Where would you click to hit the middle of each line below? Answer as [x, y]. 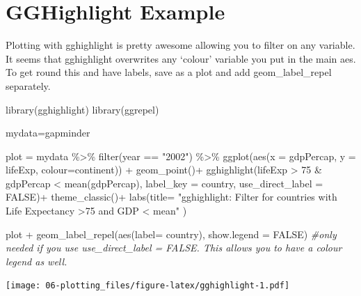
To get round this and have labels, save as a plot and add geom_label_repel [169, 72]
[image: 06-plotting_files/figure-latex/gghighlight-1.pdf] [148, 286]
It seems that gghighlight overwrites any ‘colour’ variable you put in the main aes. [181, 58]
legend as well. [37, 261]
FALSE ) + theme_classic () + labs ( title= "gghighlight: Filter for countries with [171, 197]
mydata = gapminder [48, 133]
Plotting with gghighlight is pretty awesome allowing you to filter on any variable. [180, 45]
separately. [28, 85]
